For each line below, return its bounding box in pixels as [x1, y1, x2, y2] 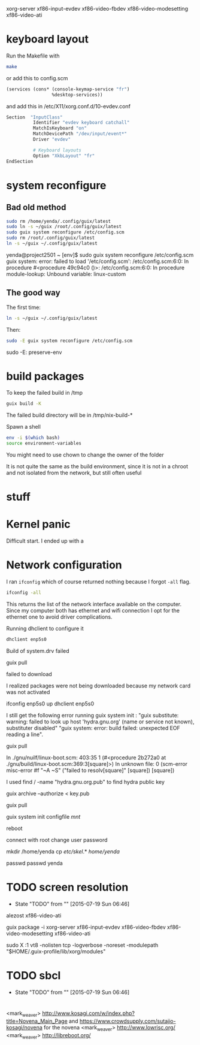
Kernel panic [6, 517, 71, 531]
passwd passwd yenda [6, 859, 63, 867]
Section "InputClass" [6, 114, 63, 120]
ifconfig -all [6, 590, 42, 596]
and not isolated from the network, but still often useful [6, 470, 142, 477]
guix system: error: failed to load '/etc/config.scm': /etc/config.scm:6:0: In [6, 258, 189, 265]
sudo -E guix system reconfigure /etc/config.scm [6, 338, 133, 344]
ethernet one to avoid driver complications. [6, 613, 113, 620]
